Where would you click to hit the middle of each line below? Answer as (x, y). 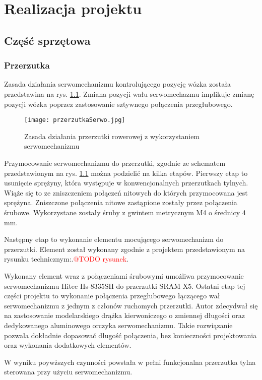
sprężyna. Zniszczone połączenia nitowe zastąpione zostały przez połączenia (121, 202)
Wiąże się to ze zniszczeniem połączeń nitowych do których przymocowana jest (126, 192)
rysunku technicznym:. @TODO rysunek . (67, 259)
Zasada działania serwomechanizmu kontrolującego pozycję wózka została (117, 84)
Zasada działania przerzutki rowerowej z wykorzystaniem (112, 136)
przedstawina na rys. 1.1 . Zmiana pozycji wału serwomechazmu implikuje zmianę (129, 93)
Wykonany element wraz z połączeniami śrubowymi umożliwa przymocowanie (124, 275)
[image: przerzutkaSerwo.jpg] (75, 120)
